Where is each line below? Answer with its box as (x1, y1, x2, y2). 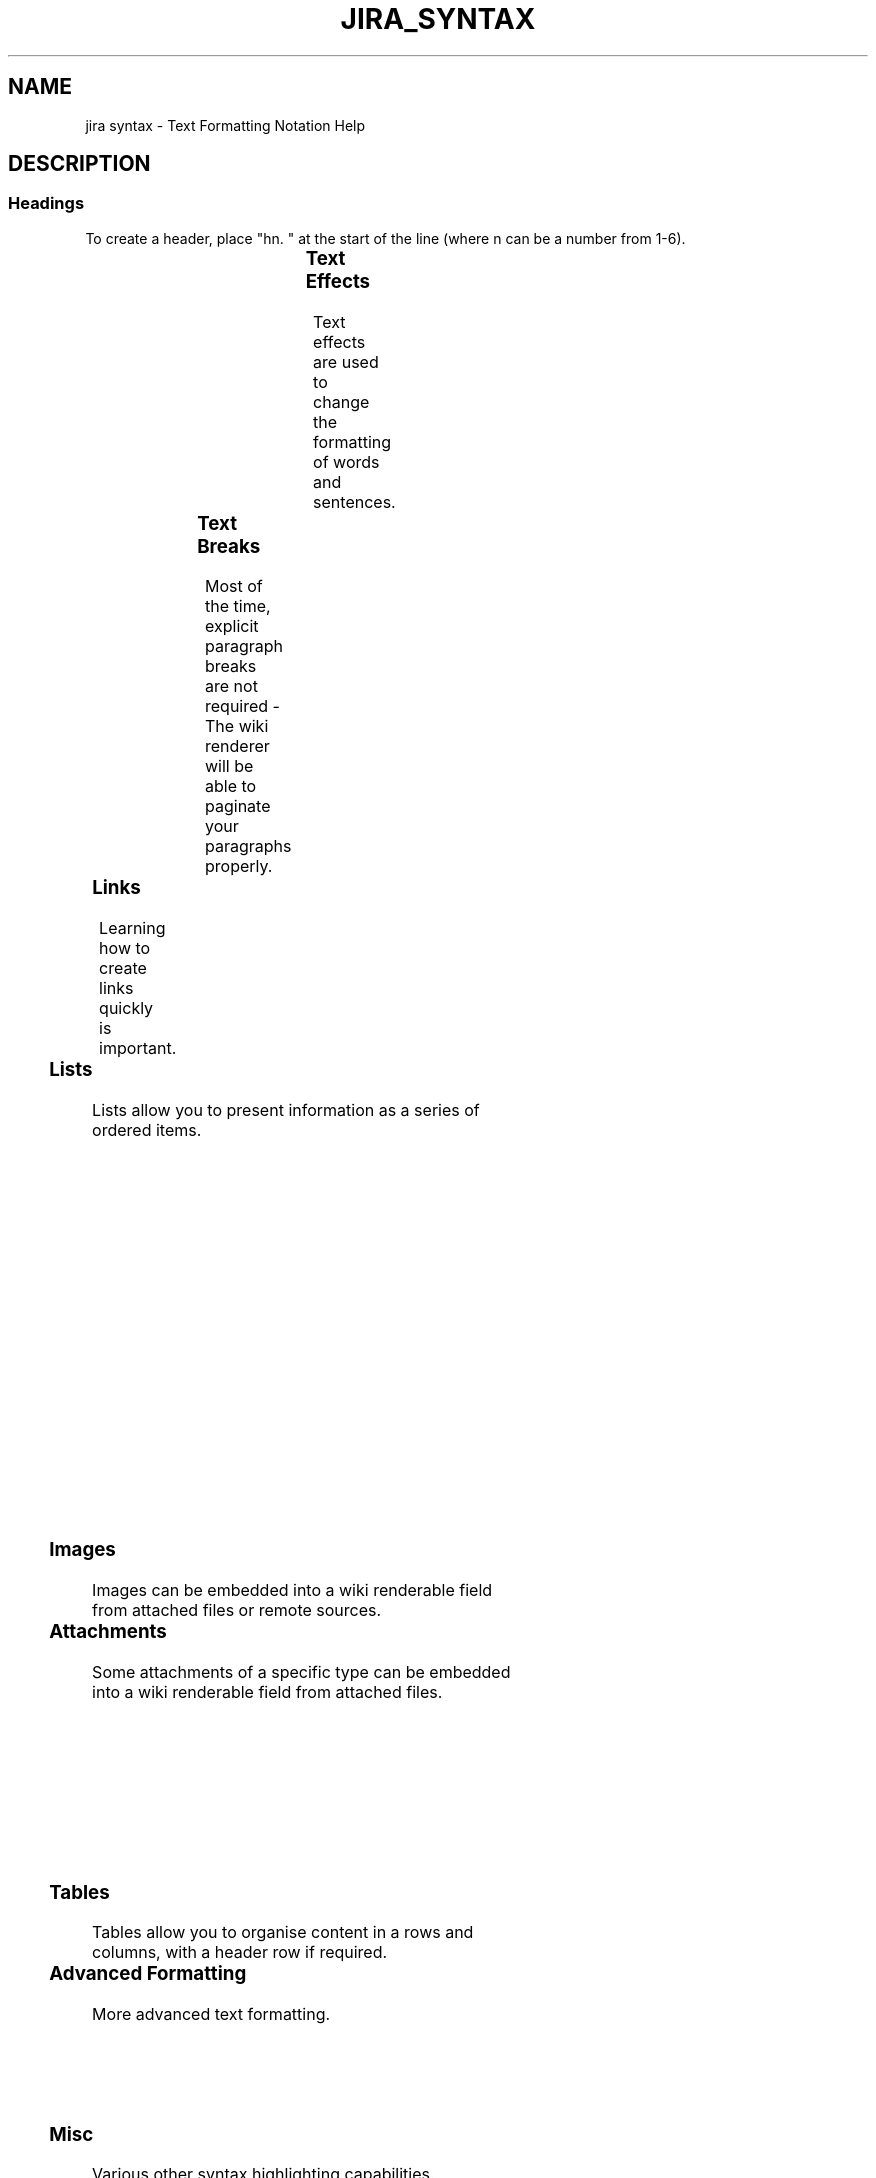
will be (205, 756, 254, 777)
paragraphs (205, 836, 292, 857)
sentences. (313, 491, 396, 512)
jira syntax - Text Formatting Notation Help (85, 116, 366, 134)
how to (99, 937, 151, 958)
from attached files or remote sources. (92, 1600, 382, 1621)
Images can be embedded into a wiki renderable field (92, 1580, 493, 1601)
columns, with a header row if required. (92, 1942, 388, 1963)
